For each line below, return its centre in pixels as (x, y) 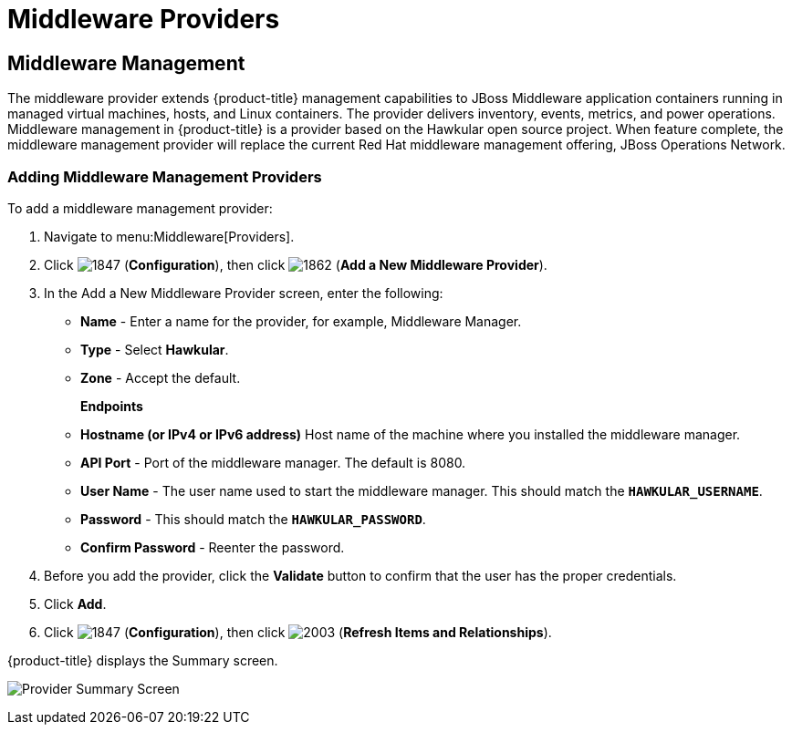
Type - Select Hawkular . (155, 349)
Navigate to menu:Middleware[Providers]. (169, 236)
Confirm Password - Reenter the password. (213, 547)
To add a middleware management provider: (140, 208)
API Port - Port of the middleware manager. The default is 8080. (273, 462)
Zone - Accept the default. (161, 377)
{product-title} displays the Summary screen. (143, 660)
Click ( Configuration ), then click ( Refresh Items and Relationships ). (298, 632)
